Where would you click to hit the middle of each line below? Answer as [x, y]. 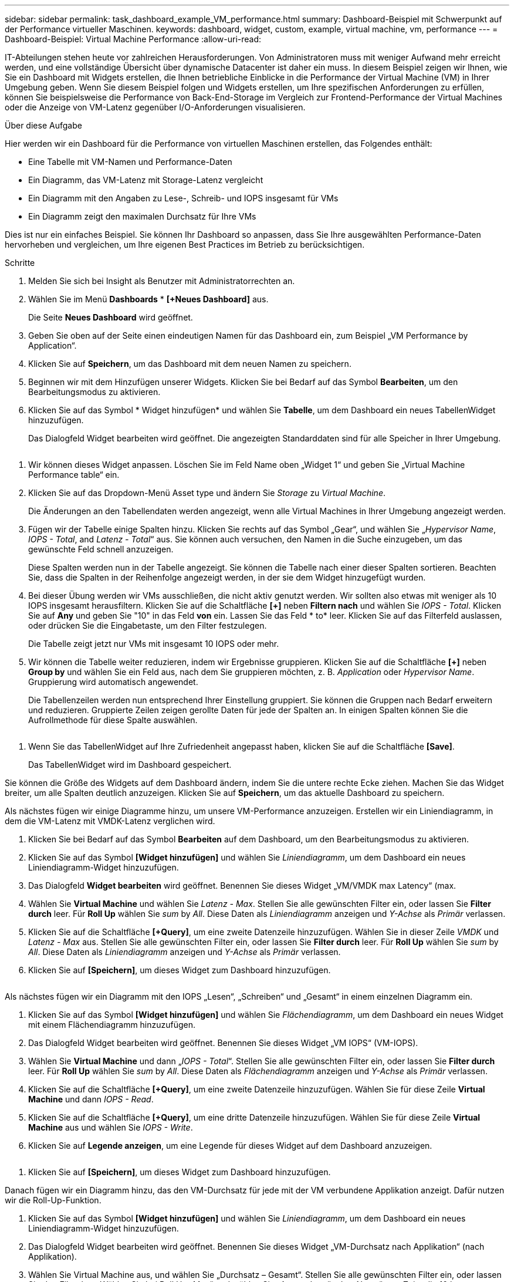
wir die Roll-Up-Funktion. [53, 1200]
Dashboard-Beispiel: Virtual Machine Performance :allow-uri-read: [133, 39]
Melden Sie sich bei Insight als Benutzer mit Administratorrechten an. [162, 281]
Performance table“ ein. [74, 475]
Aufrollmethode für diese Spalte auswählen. [113, 720]
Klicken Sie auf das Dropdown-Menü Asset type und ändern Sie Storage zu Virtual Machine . [207, 493]
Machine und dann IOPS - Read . [91, 1099]
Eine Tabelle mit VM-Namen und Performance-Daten [130, 162]
